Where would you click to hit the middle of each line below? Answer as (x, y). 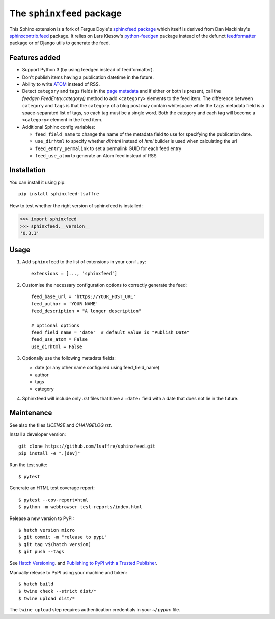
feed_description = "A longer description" (86, 311)
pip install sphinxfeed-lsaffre (59, 194)
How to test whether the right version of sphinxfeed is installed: (76, 205)
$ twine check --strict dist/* (58, 591)
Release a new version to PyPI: (42, 518)
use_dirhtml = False (57, 346)
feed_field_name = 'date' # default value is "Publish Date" (111, 332)
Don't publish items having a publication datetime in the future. (88, 77)
